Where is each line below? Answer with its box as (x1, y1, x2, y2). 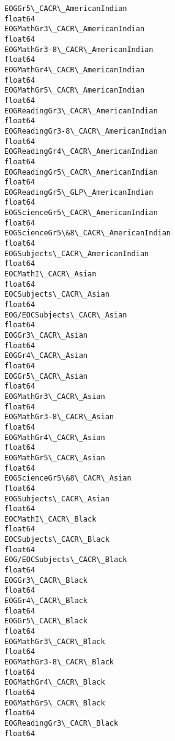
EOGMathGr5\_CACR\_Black (4, 698, 105, 707)
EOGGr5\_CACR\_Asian (4, 371, 88, 381)
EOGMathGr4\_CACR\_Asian (4, 433, 105, 442)
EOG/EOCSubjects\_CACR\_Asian (4, 310, 127, 319)
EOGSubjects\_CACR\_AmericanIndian (4, 249, 149, 258)
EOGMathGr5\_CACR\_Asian (4, 453, 105, 462)
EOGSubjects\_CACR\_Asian (4, 494, 110, 503)
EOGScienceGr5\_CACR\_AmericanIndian (4, 208, 158, 218)
